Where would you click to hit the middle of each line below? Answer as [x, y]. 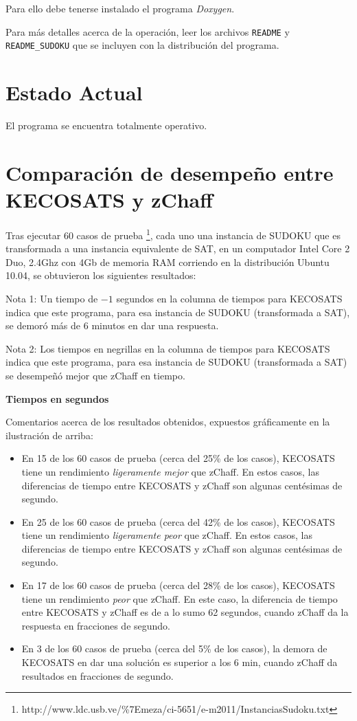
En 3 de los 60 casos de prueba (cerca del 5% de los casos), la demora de [174, 648]
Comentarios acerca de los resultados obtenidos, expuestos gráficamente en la [168, 422]
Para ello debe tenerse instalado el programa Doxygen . [120, 8]
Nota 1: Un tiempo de [52, 298]
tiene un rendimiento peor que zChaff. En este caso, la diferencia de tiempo [180, 598]
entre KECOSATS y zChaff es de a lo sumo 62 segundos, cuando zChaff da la [185, 612]
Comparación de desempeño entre [170, 172]
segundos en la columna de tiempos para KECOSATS [229, 298]
